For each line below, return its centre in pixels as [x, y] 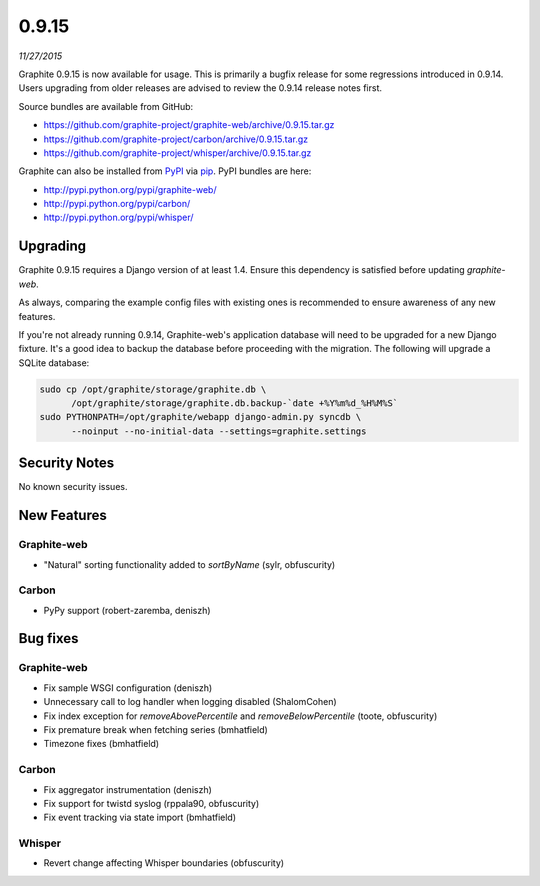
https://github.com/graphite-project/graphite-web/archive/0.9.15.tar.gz [189, 125]
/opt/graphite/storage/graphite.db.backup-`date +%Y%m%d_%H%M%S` [235, 403]
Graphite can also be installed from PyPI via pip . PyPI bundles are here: [165, 171]
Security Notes [66, 463]
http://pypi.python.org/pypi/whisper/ [118, 217]
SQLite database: [54, 362]
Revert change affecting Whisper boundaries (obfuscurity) [164, 863]
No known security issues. [73, 487]
